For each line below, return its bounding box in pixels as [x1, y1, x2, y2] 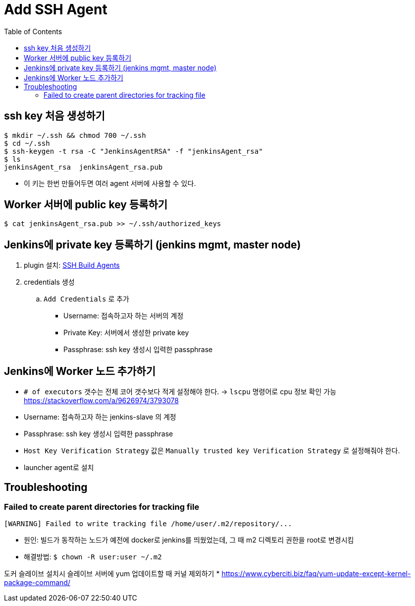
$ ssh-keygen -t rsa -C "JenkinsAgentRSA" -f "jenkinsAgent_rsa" [4, 147, 263, 155]
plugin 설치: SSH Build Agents [24, 261, 120, 270]
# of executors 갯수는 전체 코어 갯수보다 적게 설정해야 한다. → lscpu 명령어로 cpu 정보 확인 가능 [24, 387, 337, 396]
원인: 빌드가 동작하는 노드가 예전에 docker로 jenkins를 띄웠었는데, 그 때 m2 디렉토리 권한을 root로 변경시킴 [24, 536, 354, 545]
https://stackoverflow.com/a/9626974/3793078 [24, 396, 179, 405]
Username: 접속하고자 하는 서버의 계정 [63, 311, 184, 320]
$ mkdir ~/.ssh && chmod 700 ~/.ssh [4, 131, 146, 139]
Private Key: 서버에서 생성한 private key [63, 328, 189, 337]
